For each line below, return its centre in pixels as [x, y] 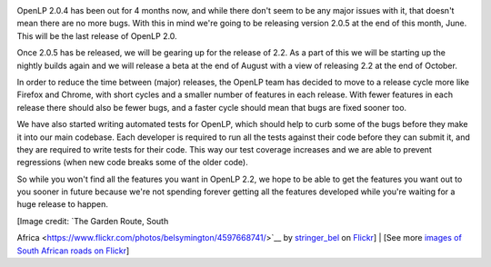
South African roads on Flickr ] [73, 251]
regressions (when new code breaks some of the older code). [133, 163]
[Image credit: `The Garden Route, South [93, 221]
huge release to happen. [63, 204]
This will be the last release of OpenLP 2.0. [97, 35]
